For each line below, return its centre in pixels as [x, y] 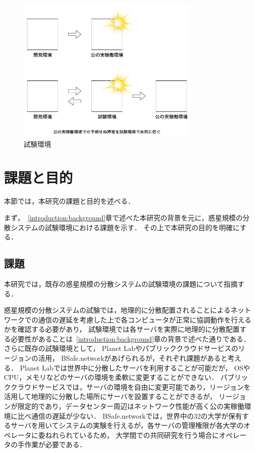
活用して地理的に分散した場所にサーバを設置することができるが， [110, 396]
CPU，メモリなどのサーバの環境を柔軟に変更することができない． [111, 377]
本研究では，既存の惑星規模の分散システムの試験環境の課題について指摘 [121, 283]
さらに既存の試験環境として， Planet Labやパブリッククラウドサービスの [121, 348]
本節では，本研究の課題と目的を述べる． [69, 201]
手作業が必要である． [52, 444]
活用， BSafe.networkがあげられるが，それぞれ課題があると [133, 358]
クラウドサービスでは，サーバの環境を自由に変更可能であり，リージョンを [130, 386]
